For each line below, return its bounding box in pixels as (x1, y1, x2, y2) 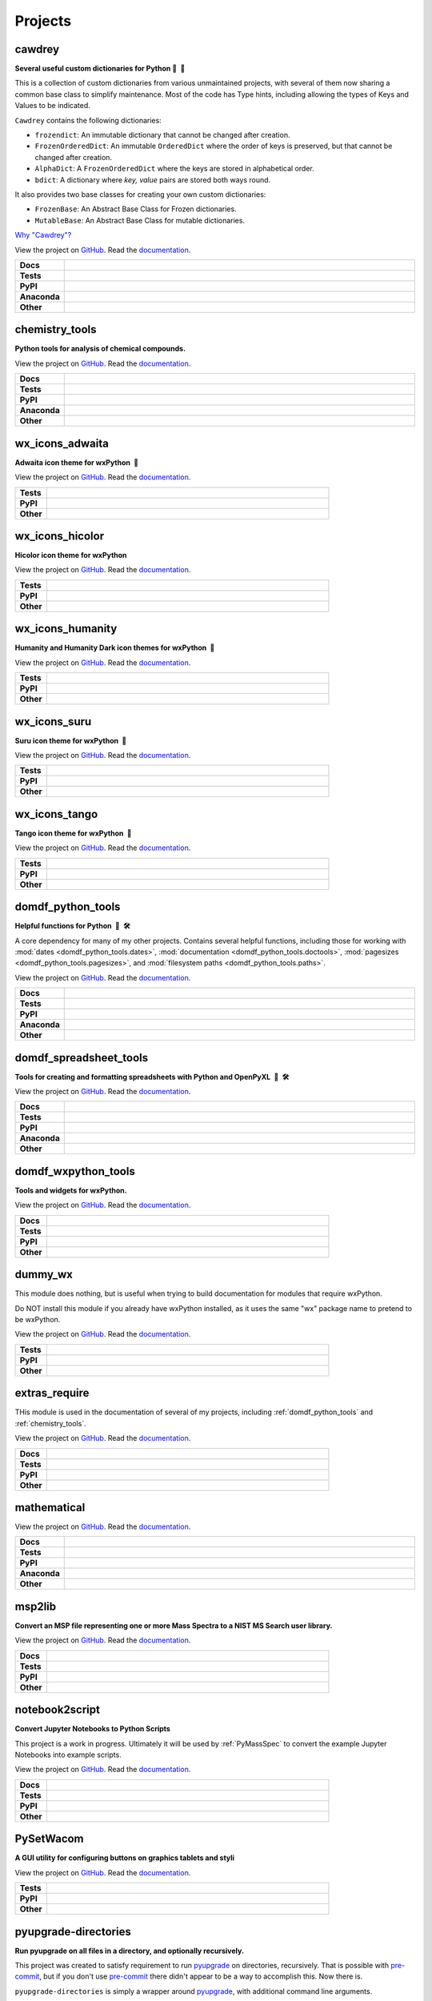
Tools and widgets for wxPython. (14, 1185, 127, 1195)
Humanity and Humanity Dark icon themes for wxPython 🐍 (14, 643, 215, 652)
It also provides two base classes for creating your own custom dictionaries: (14, 189, 266, 199)
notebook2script (14, 1703, 100, 1717)
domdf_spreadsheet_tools (14, 1051, 148, 1065)
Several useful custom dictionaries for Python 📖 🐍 (14, 64, 186, 74)
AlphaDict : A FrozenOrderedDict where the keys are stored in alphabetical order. (34, 164, 315, 174)
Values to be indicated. (14, 101, 91, 110)
